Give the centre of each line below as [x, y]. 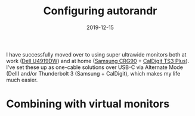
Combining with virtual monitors [88, 104]
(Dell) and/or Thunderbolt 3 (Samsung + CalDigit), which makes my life [93, 73]
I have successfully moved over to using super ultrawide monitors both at [96, 54]
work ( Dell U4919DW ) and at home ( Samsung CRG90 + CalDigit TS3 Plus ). [98, 61]
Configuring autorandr [100, 11]
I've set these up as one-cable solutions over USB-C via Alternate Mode [95, 67]
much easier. [22, 80]
